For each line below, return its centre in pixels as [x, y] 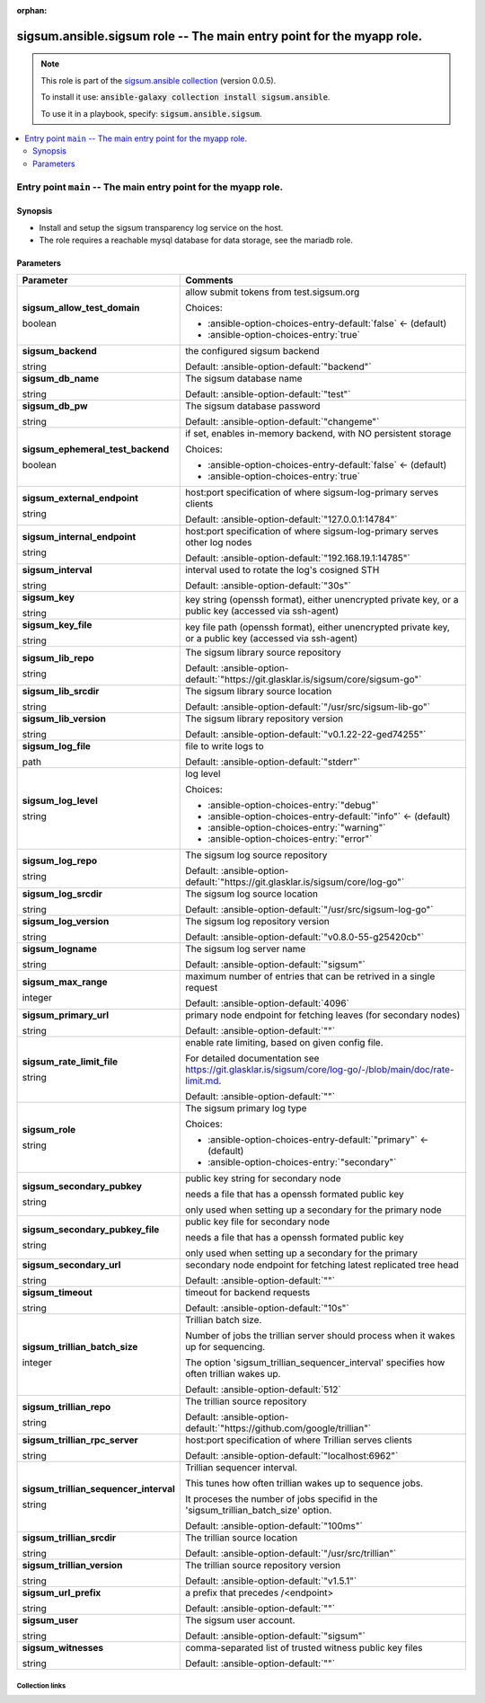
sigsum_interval [57, 570]
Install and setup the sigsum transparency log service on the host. [161, 227]
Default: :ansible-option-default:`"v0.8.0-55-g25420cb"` [305, 937]
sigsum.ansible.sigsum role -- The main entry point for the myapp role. [219, 36]
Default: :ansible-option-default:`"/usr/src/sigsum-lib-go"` [308, 707]
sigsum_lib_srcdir [61, 692]
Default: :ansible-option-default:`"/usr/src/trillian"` [291, 1554]
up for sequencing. [225, 1347]
